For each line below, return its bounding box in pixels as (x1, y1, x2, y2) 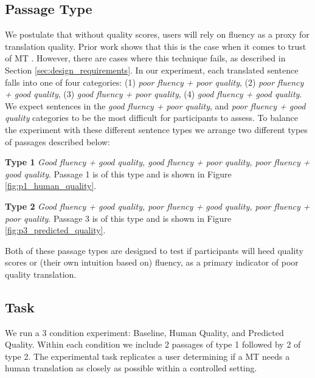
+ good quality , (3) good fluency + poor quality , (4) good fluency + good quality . (5, 88, 302, 100)
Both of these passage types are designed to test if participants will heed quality (5, 244, 303, 256)
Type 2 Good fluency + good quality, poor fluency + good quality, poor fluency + (5, 199, 310, 212)
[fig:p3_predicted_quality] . (5, 224, 106, 236)
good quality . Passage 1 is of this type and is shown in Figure (5, 167, 232, 180)
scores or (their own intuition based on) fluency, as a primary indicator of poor (5, 256, 299, 269)
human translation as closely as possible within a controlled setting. (5, 362, 257, 374)
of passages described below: (5, 135, 110, 148)
